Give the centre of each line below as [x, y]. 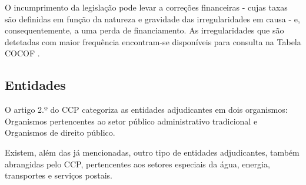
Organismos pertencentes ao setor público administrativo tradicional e [131, 121]
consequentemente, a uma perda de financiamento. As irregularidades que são [144, 30]
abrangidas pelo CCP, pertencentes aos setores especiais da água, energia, [137, 164]
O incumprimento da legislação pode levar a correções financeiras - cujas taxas [146, 7]
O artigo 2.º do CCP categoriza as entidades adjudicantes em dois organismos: [146, 110]
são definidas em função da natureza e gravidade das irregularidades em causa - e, [152, 18]
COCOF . [22, 53]
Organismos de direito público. [60, 132]
